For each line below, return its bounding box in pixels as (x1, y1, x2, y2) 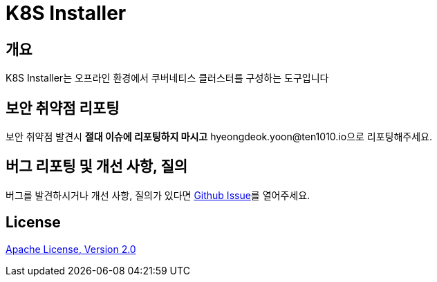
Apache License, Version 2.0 (6, 243, 136, 255)
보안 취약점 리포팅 (6, 99, 120, 117)
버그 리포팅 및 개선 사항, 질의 (6, 158, 188, 176)
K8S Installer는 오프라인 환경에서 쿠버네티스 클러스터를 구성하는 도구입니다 (6, 72, 329, 84)
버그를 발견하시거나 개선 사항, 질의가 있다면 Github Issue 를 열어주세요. (6, 189, 310, 201)
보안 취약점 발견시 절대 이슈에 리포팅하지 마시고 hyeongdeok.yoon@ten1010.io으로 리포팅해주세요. (6, 131, 433, 143)
